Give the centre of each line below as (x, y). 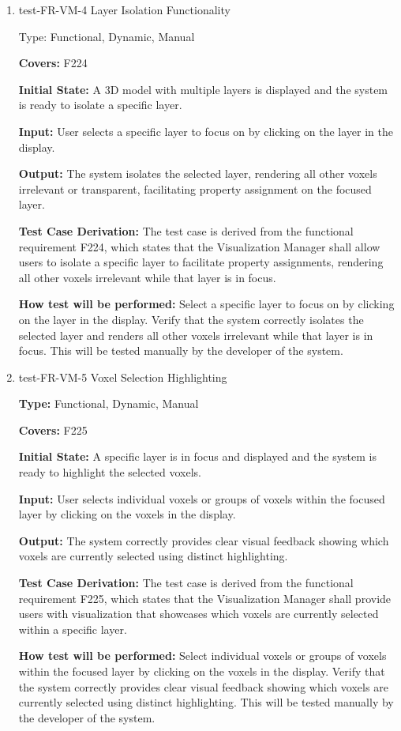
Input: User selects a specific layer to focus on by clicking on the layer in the (206, 131)
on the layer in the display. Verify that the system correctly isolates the (191, 319)
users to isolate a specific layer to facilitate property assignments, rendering (201, 262)
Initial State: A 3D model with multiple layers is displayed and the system (203, 89)
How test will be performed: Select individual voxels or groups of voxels (202, 656)
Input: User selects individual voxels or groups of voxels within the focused (202, 498)
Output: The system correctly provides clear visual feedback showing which (204, 540)
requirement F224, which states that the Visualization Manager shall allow (199, 246)
